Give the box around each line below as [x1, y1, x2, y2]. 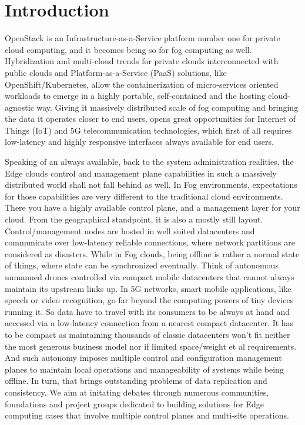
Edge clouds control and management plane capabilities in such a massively [5, 167, 277, 179]
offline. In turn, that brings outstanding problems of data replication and [5, 374, 267, 387]
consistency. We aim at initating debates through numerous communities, [5, 386, 269, 398]
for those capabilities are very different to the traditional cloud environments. [5, 190, 283, 202]
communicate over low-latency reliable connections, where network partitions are [5, 236, 295, 248]
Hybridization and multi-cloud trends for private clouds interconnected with [5, 55, 279, 67]
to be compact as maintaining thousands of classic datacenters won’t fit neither [5, 328, 290, 340]
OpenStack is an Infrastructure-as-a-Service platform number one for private [5, 32, 280, 44]
